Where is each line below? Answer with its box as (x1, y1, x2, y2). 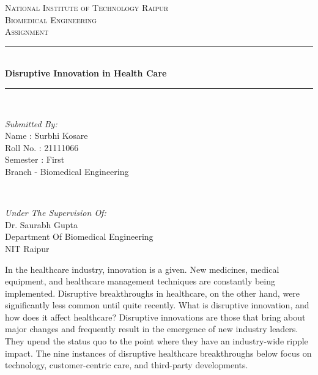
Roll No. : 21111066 (5, 141, 79, 154)
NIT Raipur (5, 242, 50, 254)
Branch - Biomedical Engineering (5, 165, 129, 177)
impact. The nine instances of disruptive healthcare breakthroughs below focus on (5, 346, 312, 359)
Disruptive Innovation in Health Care (5, 67, 167, 80)
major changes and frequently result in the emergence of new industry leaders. (5, 322, 298, 335)
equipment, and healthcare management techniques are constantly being (5, 275, 276, 288)
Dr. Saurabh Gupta (5, 218, 78, 231)
